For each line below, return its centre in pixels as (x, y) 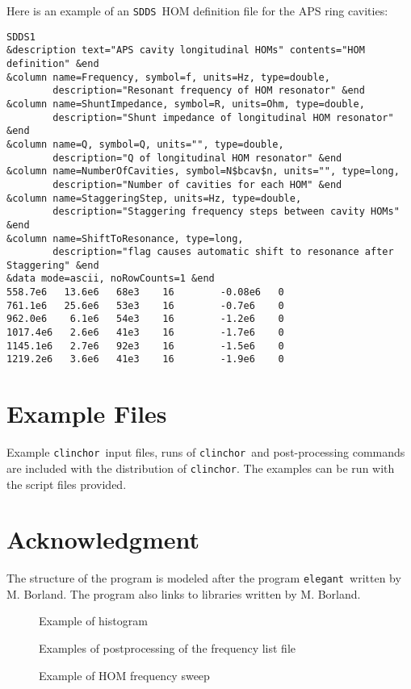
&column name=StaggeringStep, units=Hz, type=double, (154, 198)
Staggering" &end (53, 265)
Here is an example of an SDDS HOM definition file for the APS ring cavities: (197, 10)
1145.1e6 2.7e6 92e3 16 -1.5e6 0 (145, 346)
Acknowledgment (103, 539)
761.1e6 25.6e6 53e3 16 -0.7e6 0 (145, 305)
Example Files (87, 413)
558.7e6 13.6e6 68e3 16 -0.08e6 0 (145, 292)
